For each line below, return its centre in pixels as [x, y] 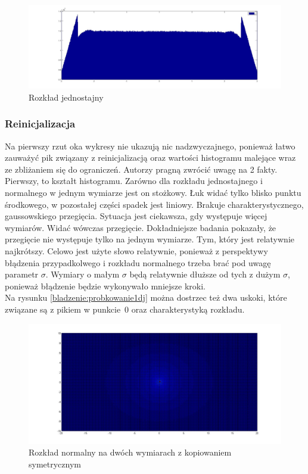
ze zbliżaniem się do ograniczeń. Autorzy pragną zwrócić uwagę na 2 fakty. [141, 169]
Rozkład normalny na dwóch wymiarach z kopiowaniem [130, 452]
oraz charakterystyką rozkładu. [188, 309]
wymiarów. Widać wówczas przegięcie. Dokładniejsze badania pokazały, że [141, 227]
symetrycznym [55, 464]
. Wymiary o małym [83, 274]
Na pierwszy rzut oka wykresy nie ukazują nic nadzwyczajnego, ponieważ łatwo [150, 146]
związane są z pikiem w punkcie [63, 309]
